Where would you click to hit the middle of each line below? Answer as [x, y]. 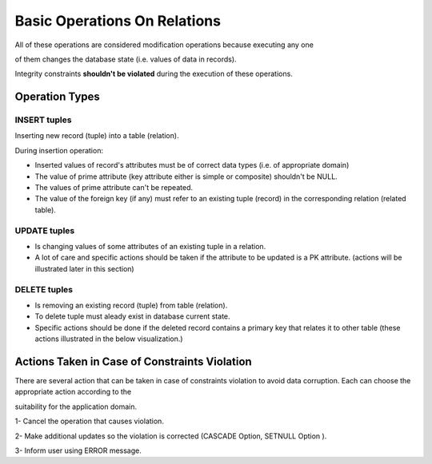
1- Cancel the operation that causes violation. [89, 421]
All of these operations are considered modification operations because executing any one [164, 45]
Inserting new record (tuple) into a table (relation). [97, 136]
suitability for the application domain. [76, 406]
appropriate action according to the [73, 392]
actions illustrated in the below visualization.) [109, 339]
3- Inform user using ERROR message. [78, 450]
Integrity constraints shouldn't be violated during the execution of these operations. [154, 74]
